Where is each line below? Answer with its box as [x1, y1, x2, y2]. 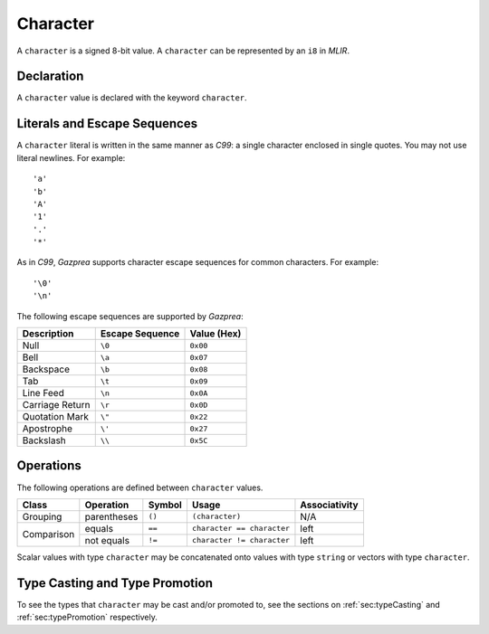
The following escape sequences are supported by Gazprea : [16, 310, 244, 321]
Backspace [22, 363, 70, 375]
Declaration [16, 69, 84, 84]
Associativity [300, 498, 359, 511]
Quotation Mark [22, 411, 90, 423]
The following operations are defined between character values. [16, 482, 264, 493]
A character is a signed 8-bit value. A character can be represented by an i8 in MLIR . [16, 45, 350, 56]
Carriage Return [22, 399, 91, 412]
